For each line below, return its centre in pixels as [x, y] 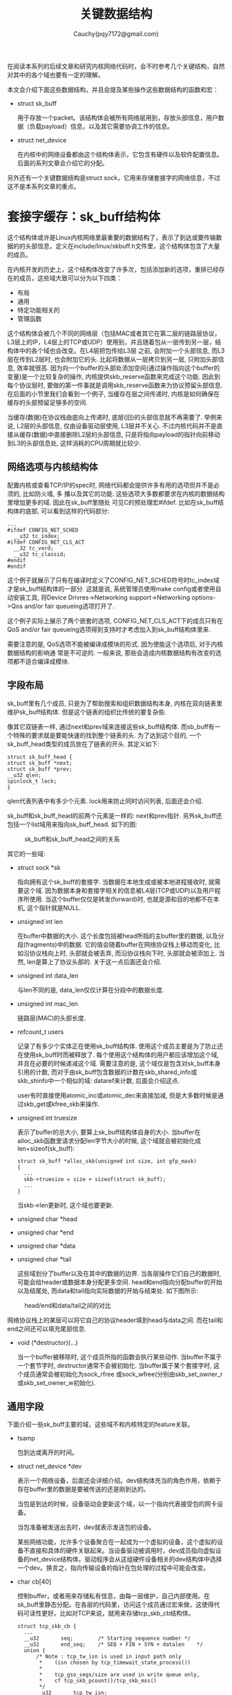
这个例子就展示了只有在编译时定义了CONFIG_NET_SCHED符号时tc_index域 [113, 580]
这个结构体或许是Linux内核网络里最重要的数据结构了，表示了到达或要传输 [112, 237]
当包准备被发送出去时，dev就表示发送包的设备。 [86, 1527]
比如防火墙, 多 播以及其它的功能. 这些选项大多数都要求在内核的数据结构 [124, 493]
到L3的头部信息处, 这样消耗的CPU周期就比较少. [74, 443]
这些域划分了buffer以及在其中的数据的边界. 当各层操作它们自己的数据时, [119, 1273]
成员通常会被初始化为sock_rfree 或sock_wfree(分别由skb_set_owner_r [123, 1374]
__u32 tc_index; [37, 536]
